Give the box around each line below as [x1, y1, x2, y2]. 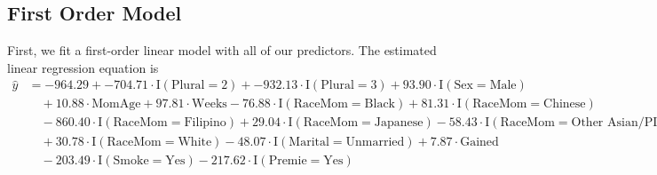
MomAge [91, 98, 141, 111]
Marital [289, 135, 329, 148]
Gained [460, 135, 499, 148]
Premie [268, 154, 307, 167]
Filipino [184, 116, 226, 130]
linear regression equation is [7, 58, 159, 76]
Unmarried [345, 135, 405, 148]
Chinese [543, 98, 586, 111]
